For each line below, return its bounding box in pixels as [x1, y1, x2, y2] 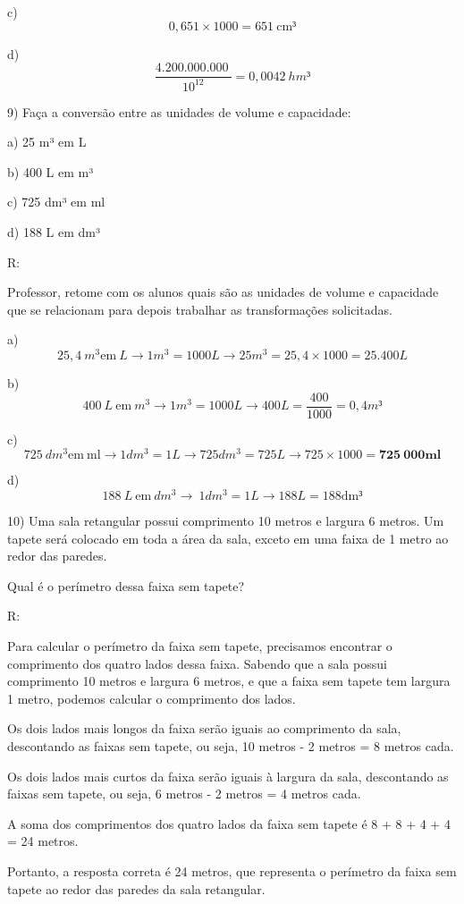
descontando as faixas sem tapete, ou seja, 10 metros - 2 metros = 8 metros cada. [7, 736, 454, 755]
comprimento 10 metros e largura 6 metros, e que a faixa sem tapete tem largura [7, 672, 451, 690]
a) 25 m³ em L [7, 132, 87, 151]
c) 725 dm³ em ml [7, 192, 105, 211]
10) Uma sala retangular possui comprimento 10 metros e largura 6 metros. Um [7, 511, 444, 530]
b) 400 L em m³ [7, 162, 94, 181]
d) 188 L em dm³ [7, 222, 100, 241]
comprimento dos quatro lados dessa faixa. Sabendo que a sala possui [7, 654, 387, 672]
